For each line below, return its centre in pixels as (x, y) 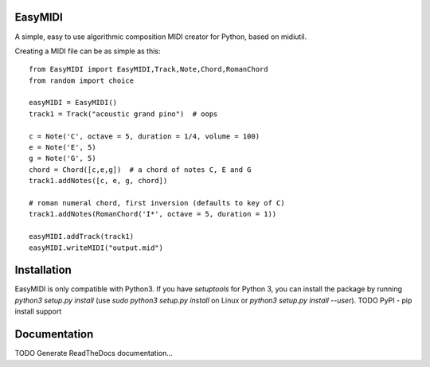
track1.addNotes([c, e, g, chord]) (98, 181)
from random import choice (82, 80)
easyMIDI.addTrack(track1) (82, 236)
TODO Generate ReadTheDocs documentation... (94, 353)
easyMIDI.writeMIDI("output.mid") (96, 248)
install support (38, 311)
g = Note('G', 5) (63, 158)
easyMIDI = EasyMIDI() (73, 103)
